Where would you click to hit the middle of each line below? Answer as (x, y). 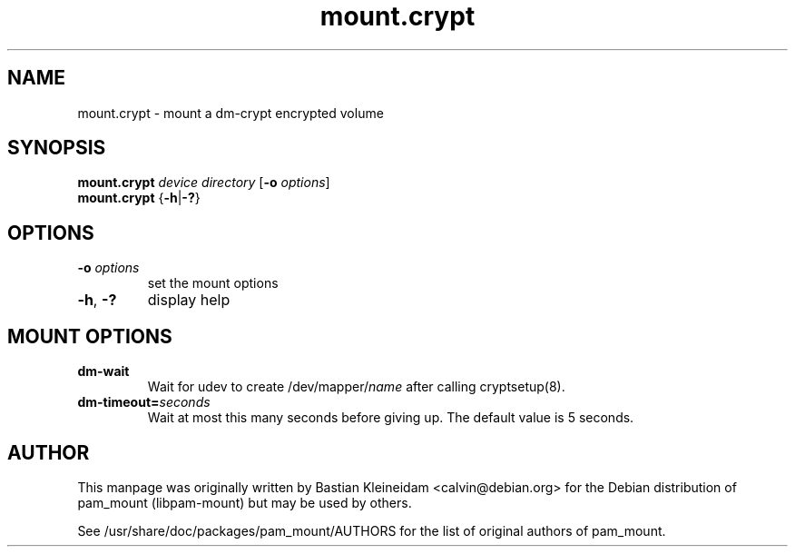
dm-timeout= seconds (144, 402)
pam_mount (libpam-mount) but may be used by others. (245, 502)
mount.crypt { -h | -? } (139, 198)
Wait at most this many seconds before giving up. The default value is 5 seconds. (391, 418)
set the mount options (213, 283)
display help (189, 300)
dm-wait (103, 371)
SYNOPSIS (57, 148)
